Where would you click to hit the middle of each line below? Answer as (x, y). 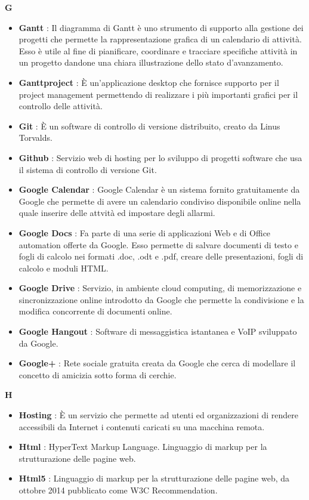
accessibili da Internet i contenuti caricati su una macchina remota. (142, 426)
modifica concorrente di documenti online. (95, 311)
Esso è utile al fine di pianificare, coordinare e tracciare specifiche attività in (158, 50)
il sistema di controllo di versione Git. (88, 169)
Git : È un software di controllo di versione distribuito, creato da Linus (149, 126)
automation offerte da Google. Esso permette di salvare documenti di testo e (158, 244)
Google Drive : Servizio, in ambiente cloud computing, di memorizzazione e (160, 288)
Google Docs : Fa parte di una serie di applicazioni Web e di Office (145, 232)
